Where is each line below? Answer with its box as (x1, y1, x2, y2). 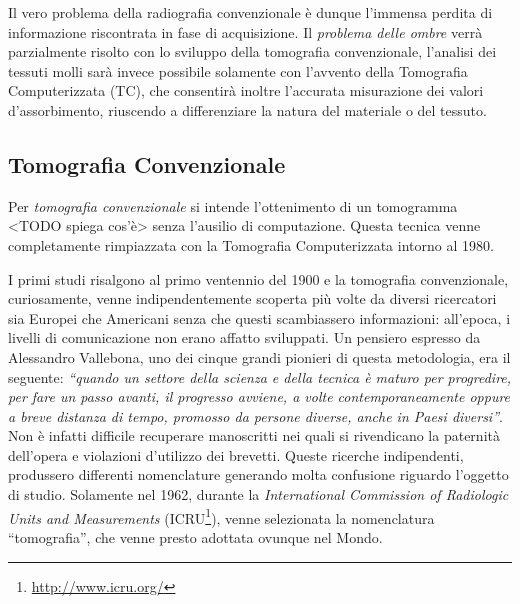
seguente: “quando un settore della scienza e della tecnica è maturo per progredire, (8, 366, 512, 387)
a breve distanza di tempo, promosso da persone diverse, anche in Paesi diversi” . (8, 405, 503, 426)
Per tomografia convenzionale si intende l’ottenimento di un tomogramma (8, 195, 458, 216)
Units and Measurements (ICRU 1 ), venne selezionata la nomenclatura (8, 504, 435, 528)
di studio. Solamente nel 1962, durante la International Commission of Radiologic (8, 484, 509, 505)
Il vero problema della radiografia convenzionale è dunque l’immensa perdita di (8, 2, 493, 22)
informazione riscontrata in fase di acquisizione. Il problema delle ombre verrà (8, 21, 483, 42)
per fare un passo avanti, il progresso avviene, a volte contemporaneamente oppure (8, 386, 511, 407)
